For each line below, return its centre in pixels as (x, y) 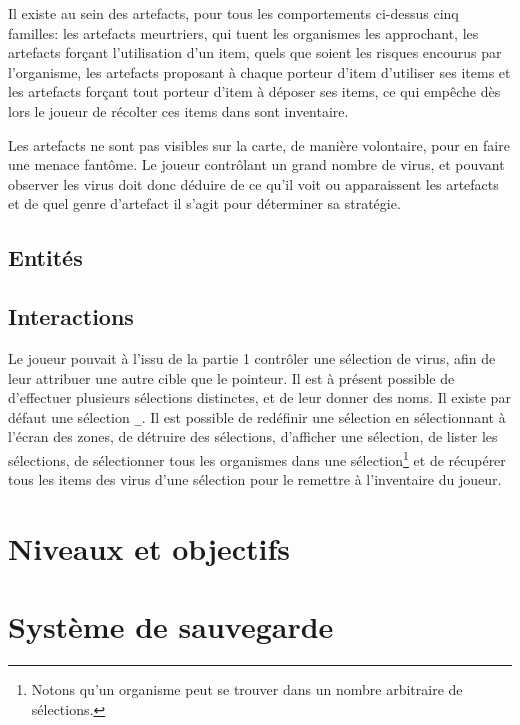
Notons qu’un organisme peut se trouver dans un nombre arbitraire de (247, 689)
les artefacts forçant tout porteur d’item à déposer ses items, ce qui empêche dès (254, 91)
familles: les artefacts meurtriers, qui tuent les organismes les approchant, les (243, 32)
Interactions (71, 316)
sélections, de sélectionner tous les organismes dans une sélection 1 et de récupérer (257, 458)
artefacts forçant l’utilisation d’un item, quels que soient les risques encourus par (255, 52)
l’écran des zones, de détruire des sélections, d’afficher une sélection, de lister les (253, 436)
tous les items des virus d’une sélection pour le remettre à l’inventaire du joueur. (255, 479)
